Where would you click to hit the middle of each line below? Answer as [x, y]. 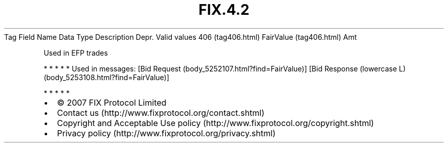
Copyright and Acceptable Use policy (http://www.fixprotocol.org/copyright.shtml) [216, 123]
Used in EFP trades [76, 53]
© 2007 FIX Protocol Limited [112, 102]
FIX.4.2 [224, 10]
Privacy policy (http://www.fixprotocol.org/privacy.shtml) [166, 133]
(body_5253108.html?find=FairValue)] [106, 77]
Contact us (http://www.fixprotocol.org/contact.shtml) [161, 113]
